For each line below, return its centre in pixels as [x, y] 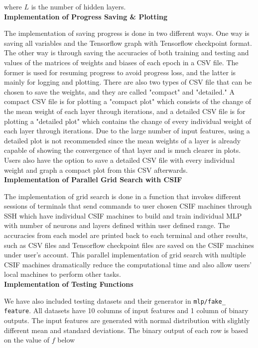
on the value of [27, 340]
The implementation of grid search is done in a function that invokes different [123, 196]
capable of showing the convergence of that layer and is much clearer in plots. [123, 150]
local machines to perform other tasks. [63, 274]
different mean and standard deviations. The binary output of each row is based [126, 330]
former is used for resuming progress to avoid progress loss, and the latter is [120, 72]
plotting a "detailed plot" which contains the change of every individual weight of [128, 121]
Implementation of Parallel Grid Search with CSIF [93, 179]
